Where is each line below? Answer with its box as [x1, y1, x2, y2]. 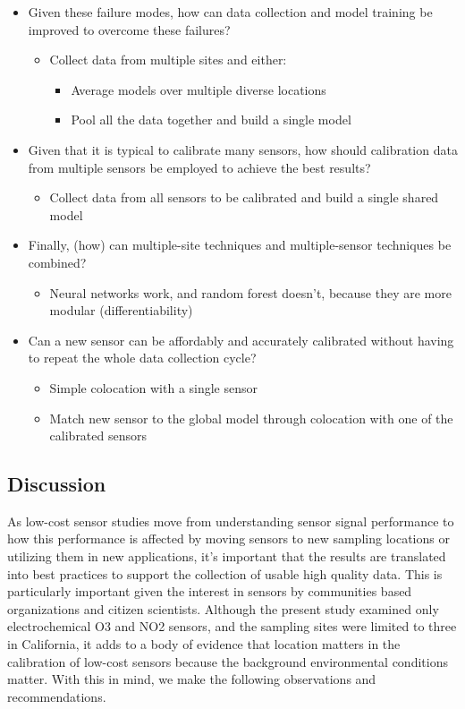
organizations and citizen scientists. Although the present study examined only [7, 599, 439, 618]
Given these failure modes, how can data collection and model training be [28, 3, 433, 21]
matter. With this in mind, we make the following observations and [7, 670, 376, 688]
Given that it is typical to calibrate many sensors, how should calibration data [28, 140, 458, 158]
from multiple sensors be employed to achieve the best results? [28, 158, 371, 176]
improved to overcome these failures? [28, 20, 231, 38]
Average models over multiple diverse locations [71, 80, 326, 98]
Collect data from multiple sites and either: [49, 50, 287, 69]
